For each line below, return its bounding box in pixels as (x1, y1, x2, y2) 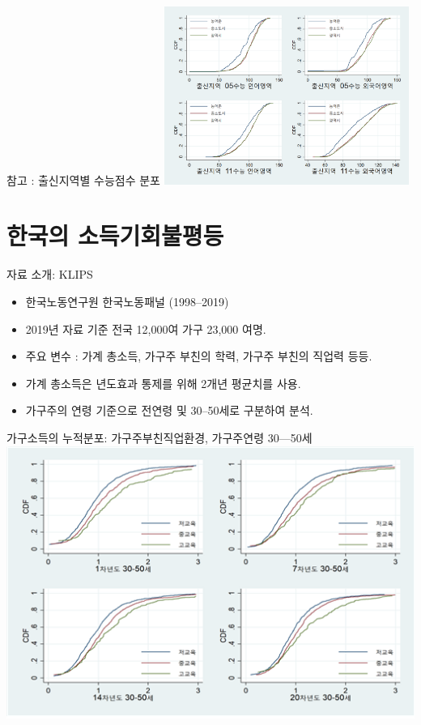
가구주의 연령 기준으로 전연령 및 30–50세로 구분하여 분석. (25, 402, 313, 419)
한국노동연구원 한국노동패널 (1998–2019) (25, 293, 229, 310)
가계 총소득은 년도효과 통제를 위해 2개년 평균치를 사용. (25, 374, 301, 391)
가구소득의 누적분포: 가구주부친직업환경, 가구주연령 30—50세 (6, 429, 313, 446)
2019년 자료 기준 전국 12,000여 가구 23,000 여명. (25, 320, 266, 337)
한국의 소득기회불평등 (6, 219, 224, 252)
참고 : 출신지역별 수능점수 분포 (6, 171, 160, 188)
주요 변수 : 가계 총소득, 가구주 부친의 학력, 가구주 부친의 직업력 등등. (25, 348, 372, 365)
